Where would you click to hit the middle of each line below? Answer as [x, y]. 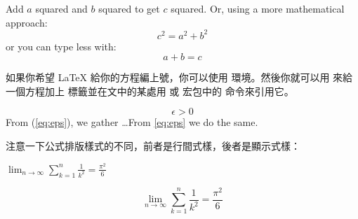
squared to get [129, 8]
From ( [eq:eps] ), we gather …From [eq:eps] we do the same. [132, 122]
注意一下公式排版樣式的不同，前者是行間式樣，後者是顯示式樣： [153, 146]
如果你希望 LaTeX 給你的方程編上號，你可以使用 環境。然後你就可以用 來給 [179, 77]
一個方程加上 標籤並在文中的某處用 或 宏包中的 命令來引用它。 [150, 91]
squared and [61, 8]
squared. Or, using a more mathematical [258, 8]
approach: [27, 22]
